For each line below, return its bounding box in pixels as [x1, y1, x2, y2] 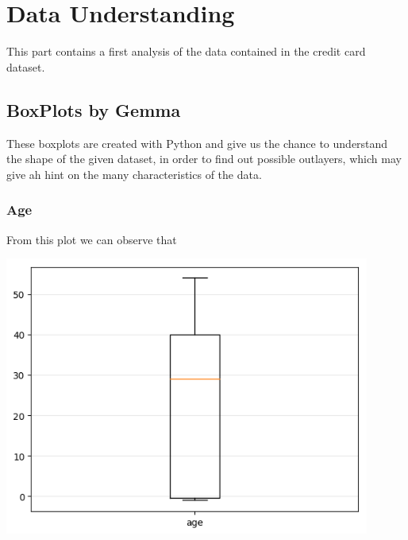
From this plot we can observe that [6, 231, 177, 247]
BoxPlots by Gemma [6, 97, 181, 122]
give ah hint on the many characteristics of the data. [6, 165, 262, 182]
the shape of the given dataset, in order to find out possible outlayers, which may [6, 150, 402, 167]
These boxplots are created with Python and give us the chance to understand [6, 134, 388, 151]
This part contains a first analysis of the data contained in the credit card [6, 43, 366, 60]
